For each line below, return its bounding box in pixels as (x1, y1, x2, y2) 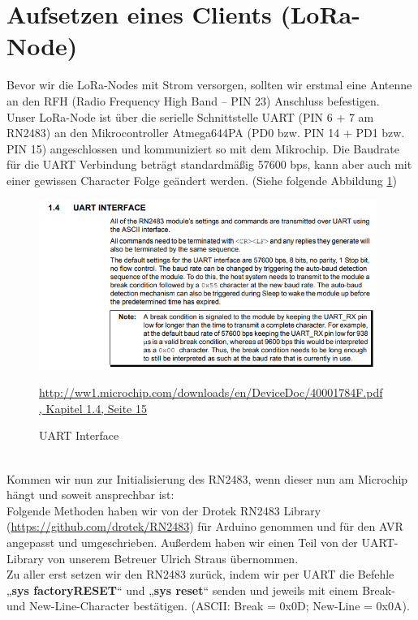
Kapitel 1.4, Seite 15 (45, 399, 147, 416)
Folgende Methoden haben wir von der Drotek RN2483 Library (6, 502, 321, 519)
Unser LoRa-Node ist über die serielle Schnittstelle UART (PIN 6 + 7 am (6, 108, 374, 125)
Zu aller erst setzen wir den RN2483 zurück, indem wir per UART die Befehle (6, 566, 394, 583)
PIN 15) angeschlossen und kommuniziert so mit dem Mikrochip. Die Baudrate (6, 140, 399, 157)
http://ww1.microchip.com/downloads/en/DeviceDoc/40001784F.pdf (39, 384, 383, 401)
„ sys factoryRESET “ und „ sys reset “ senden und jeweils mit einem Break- (6, 581, 395, 598)
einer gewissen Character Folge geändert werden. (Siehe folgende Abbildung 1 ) (6, 171, 397, 188)
